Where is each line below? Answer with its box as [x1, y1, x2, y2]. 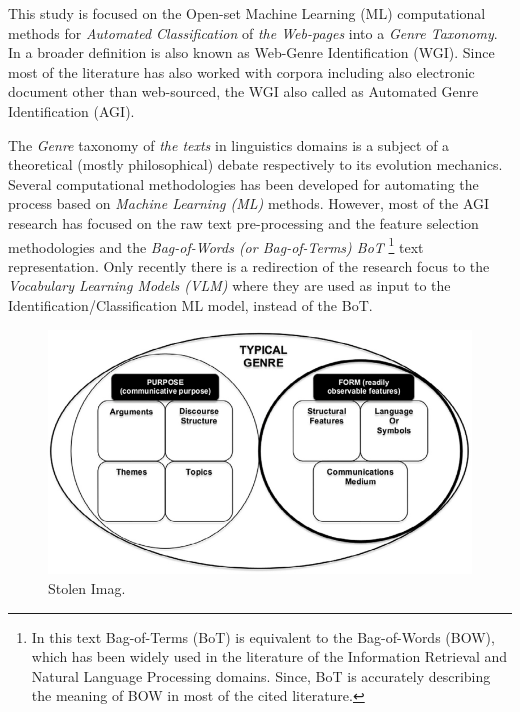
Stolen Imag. [48, 577, 126, 598]
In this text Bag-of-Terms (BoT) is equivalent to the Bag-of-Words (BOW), [31, 626, 495, 647]
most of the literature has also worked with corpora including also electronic [8, 61, 475, 82]
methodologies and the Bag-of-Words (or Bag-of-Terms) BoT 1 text [8, 233, 424, 257]
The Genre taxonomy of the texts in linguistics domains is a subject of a [8, 134, 450, 155]
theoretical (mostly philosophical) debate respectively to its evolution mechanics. [8, 154, 503, 175]
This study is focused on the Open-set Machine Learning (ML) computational [8, 3, 486, 23]
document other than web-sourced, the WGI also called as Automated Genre [8, 81, 479, 102]
